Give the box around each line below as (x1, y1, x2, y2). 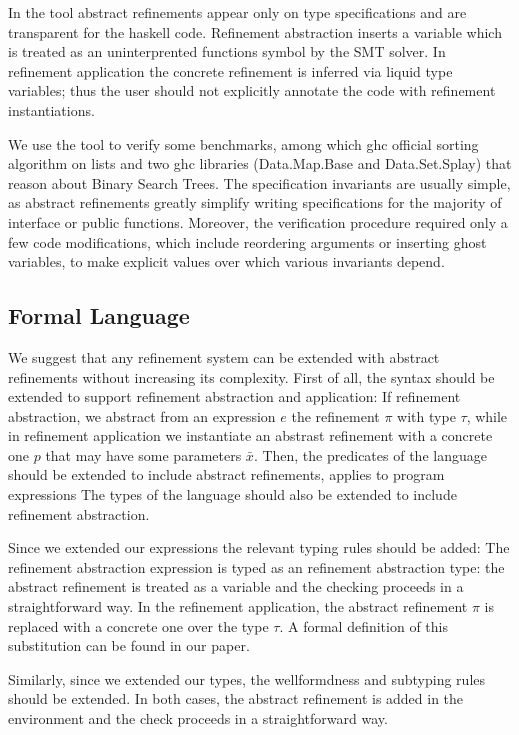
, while (466, 405, 508, 426)
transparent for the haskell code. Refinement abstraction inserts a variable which (8, 21, 502, 42)
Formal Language (8, 300, 190, 331)
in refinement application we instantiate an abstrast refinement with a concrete (8, 425, 493, 446)
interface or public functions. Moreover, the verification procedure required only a (8, 211, 508, 232)
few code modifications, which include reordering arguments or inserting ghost (8, 231, 487, 252)
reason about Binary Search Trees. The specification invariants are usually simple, (8, 172, 511, 193)
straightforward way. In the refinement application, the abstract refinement (8, 596, 468, 617)
